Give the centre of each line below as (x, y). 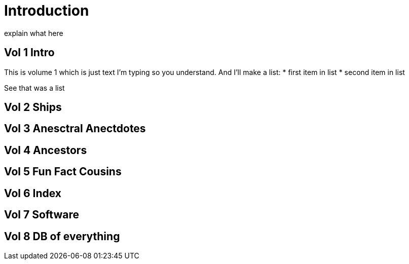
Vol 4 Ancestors (46, 150)
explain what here (34, 33)
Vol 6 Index (33, 193)
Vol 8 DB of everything (62, 236)
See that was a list (34, 88)
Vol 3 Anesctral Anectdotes (75, 129)
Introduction (47, 11)
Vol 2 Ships (33, 107)
